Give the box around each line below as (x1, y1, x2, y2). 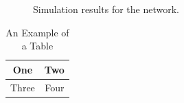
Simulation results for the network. (33, 2, 180, 16)
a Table (21, 38, 54, 53)
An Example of (5, 25, 69, 39)
